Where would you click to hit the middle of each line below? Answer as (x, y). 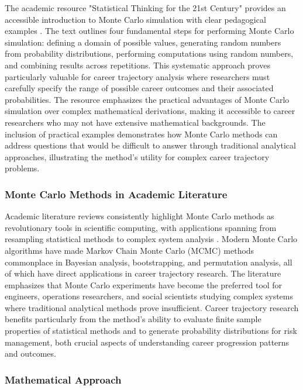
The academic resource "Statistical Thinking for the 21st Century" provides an (145, 8)
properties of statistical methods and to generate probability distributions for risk (151, 331)
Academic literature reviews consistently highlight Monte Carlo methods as (140, 216)
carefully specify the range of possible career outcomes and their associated (139, 88)
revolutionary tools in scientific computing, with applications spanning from (141, 227)
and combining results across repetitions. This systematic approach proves (137, 65)
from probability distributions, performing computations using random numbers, (149, 54)
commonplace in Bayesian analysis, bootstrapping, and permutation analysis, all (149, 262)
